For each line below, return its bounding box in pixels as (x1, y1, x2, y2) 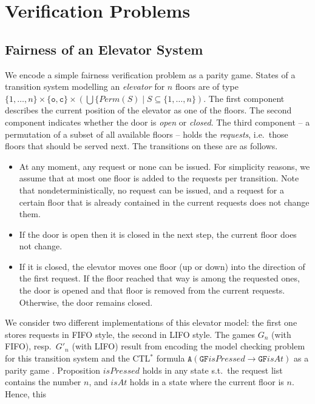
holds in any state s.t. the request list (142, 363, 283, 376)
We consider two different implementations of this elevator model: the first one (5, 316, 297, 329)
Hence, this (5, 387, 47, 400)
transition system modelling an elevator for (5, 80, 165, 93)
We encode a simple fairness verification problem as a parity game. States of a (5, 68, 296, 81)
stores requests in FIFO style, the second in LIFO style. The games (5, 328, 256, 340)
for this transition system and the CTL (5, 352, 151, 365)
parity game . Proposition (5, 363, 101, 376)
